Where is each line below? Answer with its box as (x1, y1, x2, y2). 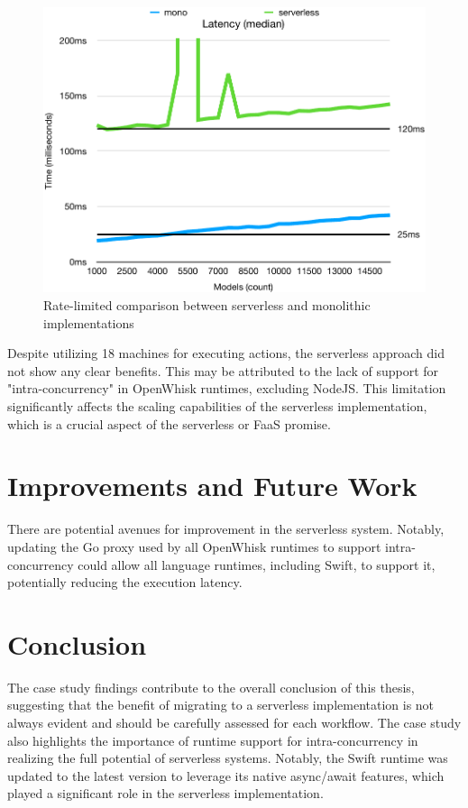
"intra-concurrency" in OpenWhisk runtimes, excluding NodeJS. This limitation (7, 379, 446, 398)
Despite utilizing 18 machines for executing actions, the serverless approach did (7, 344, 445, 363)
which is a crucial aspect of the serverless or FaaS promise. (7, 414, 331, 433)
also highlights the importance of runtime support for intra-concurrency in (7, 730, 418, 749)
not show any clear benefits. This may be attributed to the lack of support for (7, 361, 439, 380)
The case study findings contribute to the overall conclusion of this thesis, (7, 677, 415, 696)
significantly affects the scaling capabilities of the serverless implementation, (7, 397, 427, 415)
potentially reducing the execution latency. (7, 573, 243, 592)
